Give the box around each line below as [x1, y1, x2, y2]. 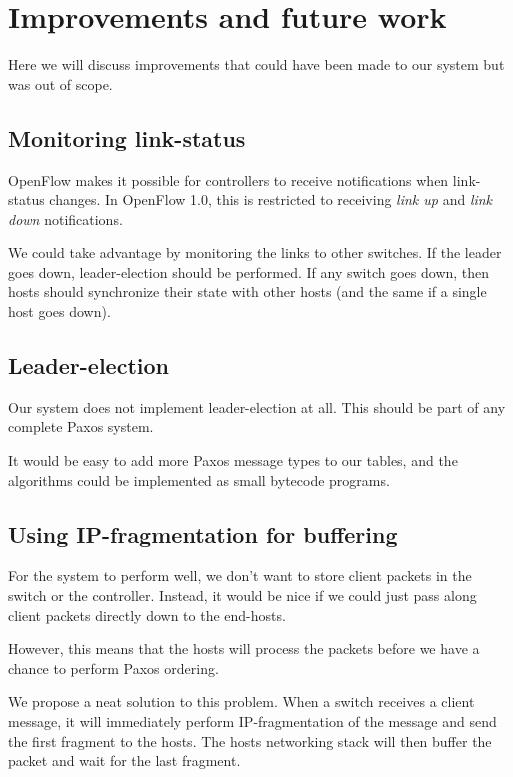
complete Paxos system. [8, 416, 154, 437]
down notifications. [8, 208, 123, 229]
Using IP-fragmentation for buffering [8, 518, 398, 549]
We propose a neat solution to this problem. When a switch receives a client [8, 691, 475, 712]
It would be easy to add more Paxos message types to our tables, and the [8, 450, 458, 471]
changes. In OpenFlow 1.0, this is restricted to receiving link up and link [49, 189, 493, 210]
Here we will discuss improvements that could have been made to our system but [8, 54, 505, 75]
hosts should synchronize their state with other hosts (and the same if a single [8, 281, 487, 302]
